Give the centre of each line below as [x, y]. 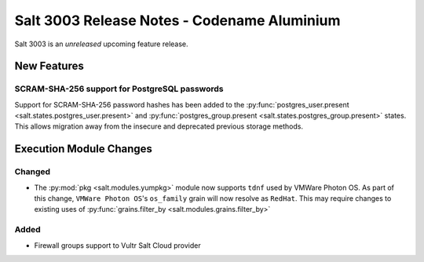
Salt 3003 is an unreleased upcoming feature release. [101, 44]
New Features [49, 66]
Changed [33, 172]
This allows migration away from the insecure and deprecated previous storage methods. [159, 126]
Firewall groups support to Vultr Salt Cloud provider [117, 245]
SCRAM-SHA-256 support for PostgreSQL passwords [119, 89]
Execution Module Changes [84, 149]
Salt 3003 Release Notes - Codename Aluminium [177, 20]
